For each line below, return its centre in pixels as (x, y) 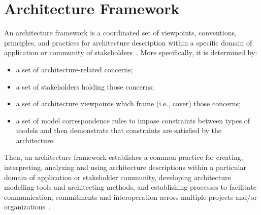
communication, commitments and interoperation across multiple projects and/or (130, 197)
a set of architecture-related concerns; (74, 69)
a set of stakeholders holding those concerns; (85, 86)
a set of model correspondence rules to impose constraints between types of (133, 120)
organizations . (27, 207)
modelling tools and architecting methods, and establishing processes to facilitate (130, 187)
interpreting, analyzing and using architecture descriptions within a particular (125, 167)
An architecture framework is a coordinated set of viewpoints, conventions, (120, 33)
